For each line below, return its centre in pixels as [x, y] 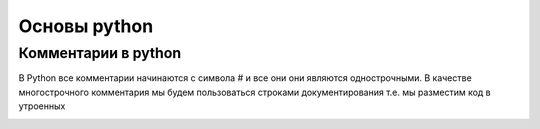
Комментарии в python [100, 53]
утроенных [42, 106]
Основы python [86, 26]
